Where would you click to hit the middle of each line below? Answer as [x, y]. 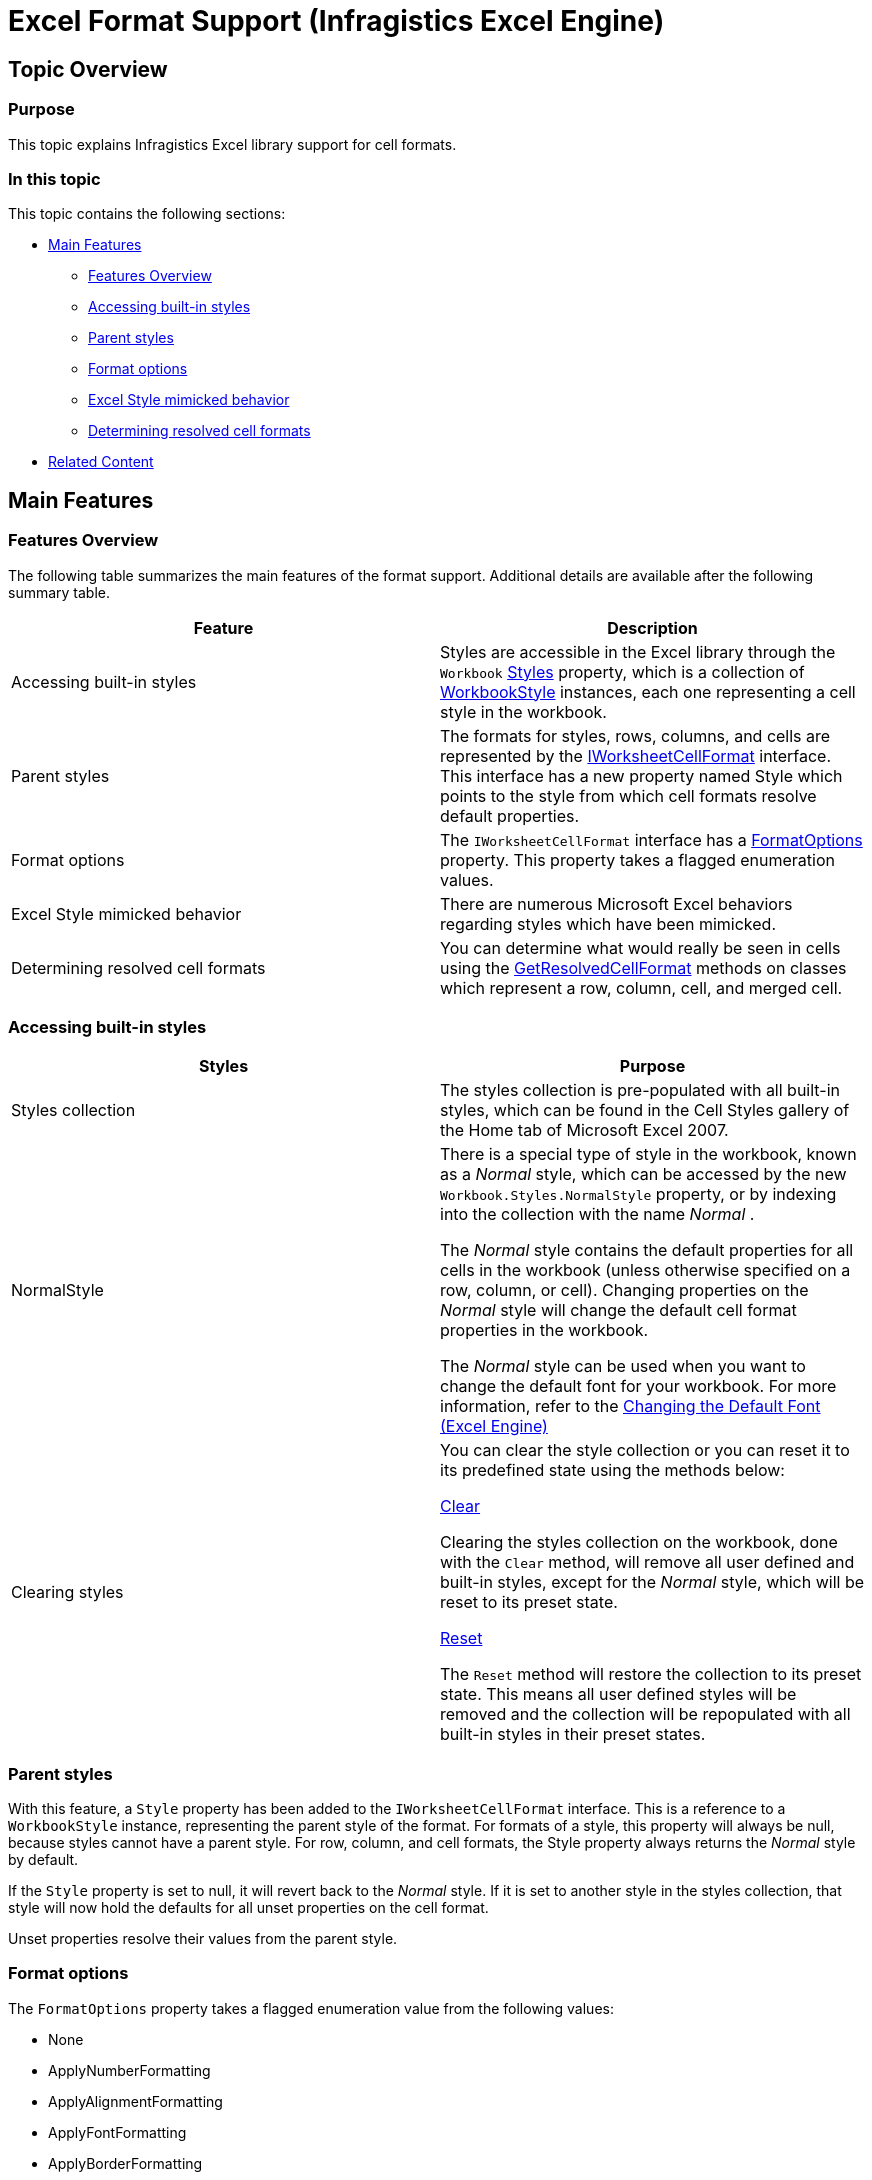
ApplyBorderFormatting [125, 2163]
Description [652, 627]
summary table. [59, 592]
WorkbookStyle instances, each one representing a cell [648, 691]
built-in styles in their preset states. [573, 1734]
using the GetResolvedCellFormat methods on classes [643, 967]
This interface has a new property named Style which [641, 775]
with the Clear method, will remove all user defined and [647, 1562]
